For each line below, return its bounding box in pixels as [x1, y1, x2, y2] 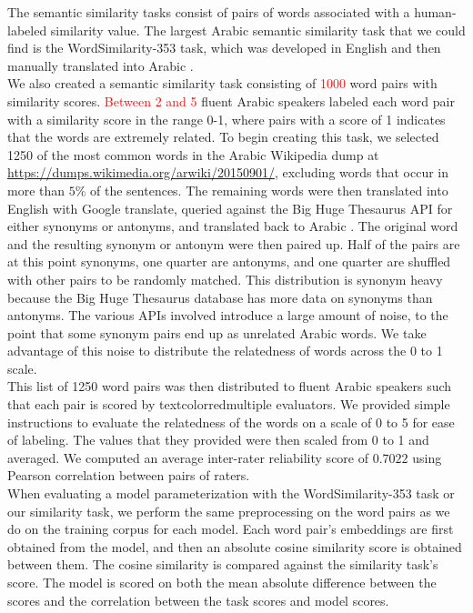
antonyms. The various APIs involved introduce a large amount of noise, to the [7, 306, 448, 325]
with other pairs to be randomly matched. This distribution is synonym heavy [7, 269, 443, 288]
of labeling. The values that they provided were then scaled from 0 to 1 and [7, 430, 429, 449]
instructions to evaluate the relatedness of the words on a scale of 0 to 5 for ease [7, 412, 455, 431]
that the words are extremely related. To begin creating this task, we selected [7, 127, 439, 146]
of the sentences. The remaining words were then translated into [90, 180, 448, 199]
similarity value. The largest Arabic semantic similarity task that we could [50, 20, 466, 39]
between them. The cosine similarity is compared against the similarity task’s [7, 555, 438, 574]
